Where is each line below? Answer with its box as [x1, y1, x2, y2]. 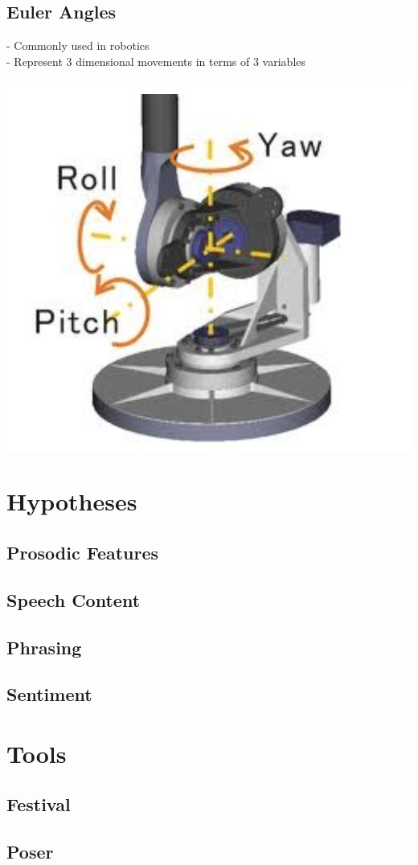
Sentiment [6, 682, 92, 707]
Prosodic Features [6, 539, 159, 564]
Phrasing [6, 634, 82, 659]
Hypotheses [6, 485, 137, 518]
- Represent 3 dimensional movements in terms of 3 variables [6, 52, 306, 69]
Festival [6, 792, 71, 817]
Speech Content [6, 587, 141, 612]
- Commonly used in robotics [6, 37, 150, 54]
